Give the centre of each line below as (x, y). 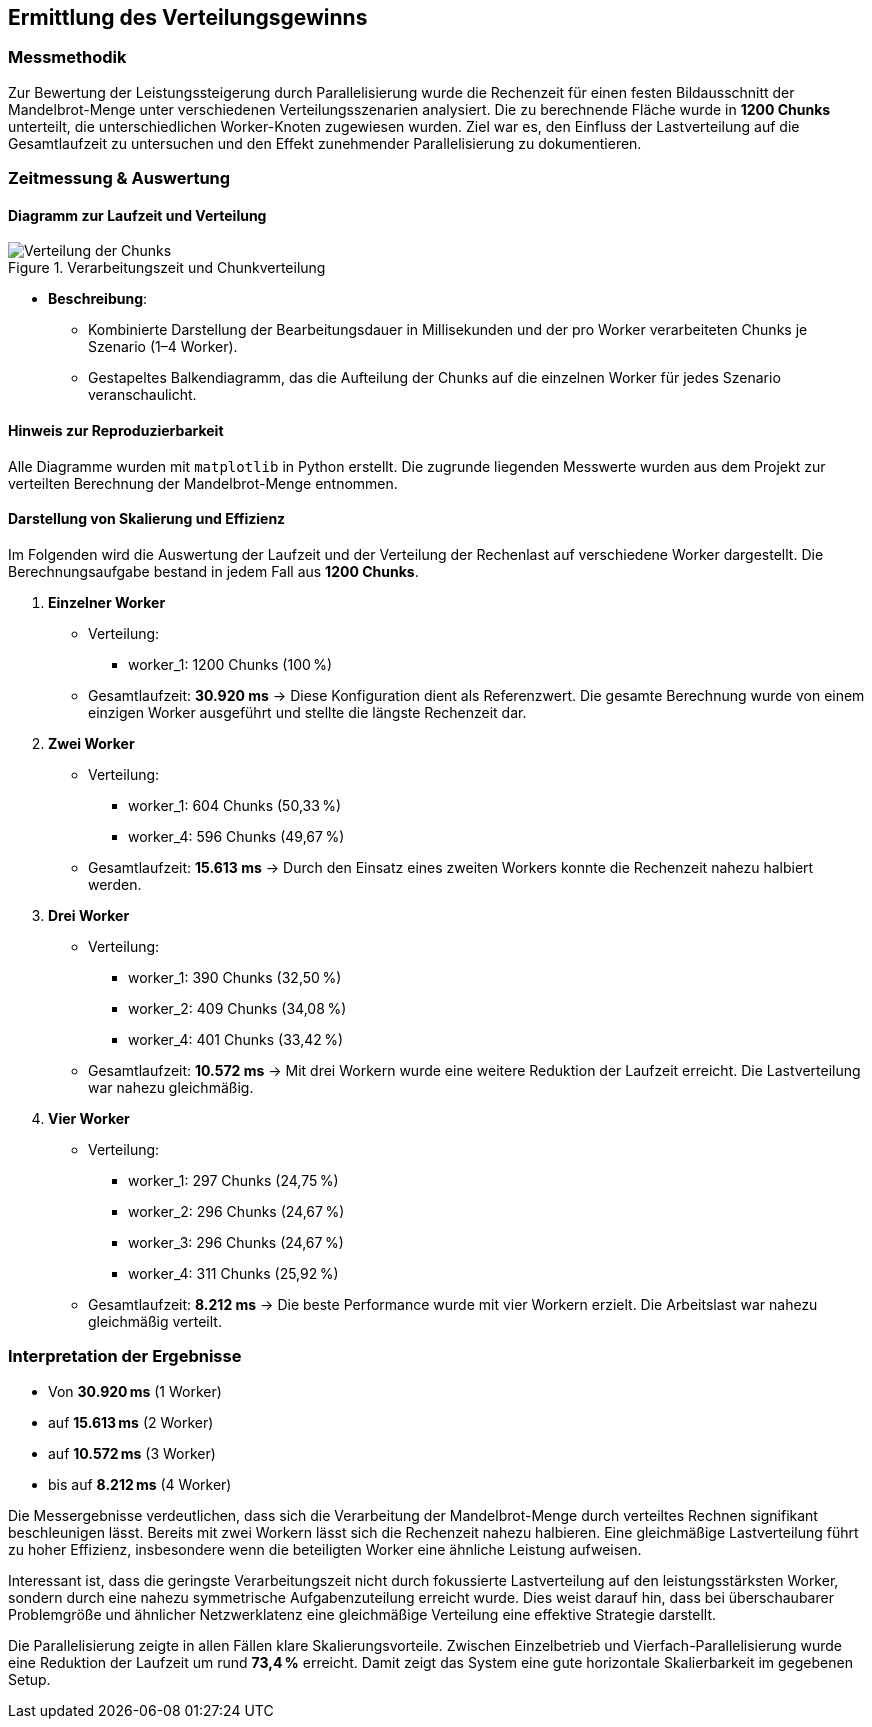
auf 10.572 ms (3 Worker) (132, 1453)
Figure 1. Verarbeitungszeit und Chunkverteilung (167, 268)
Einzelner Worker (107, 602)
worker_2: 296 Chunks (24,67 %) (236, 1211)
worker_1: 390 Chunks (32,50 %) (235, 977)
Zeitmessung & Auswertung (119, 178)
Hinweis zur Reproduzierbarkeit (116, 430)
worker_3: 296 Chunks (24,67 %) (236, 1242)
